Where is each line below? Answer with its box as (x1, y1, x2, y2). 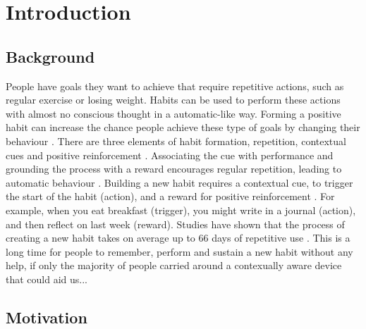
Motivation (6, 306, 87, 328)
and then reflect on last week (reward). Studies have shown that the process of (6, 216, 345, 231)
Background (6, 45, 95, 67)
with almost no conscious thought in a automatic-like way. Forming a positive (6, 106, 341, 120)
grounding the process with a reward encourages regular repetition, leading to (6, 161, 342, 176)
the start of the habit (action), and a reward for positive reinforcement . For (6, 189, 335, 204)
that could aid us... (6, 271, 87, 286)
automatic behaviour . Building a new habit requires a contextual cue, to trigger (6, 175, 353, 190)
